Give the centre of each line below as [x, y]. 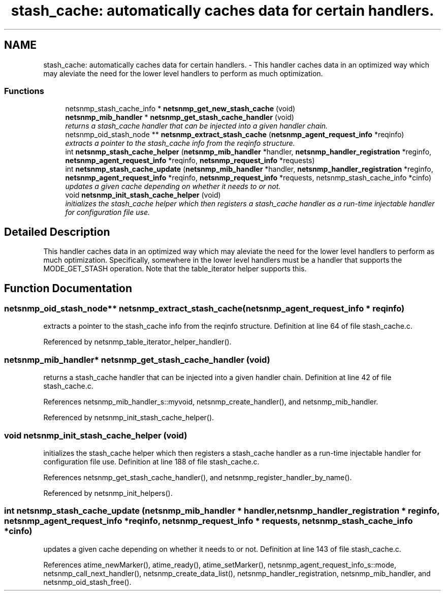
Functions [24, 91]
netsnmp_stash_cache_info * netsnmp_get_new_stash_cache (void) [180, 109]
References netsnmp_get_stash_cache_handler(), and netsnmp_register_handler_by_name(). [198, 477]
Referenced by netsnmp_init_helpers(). [108, 493]
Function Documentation [68, 288]
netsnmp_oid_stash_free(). [87, 582]
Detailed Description [57, 232]
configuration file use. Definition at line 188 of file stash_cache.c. [151, 461]
